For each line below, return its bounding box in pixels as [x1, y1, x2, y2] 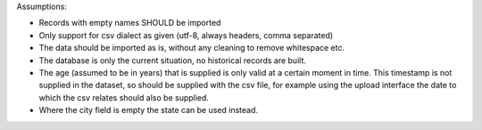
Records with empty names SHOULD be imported [38, 18, 221, 28]
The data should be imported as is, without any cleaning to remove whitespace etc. [38, 43, 345, 53]
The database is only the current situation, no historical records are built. [38, 54, 307, 66]
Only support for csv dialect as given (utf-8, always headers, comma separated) [38, 29, 334, 40]
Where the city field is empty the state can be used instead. [38, 105, 259, 116]
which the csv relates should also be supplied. [38, 92, 210, 102]
